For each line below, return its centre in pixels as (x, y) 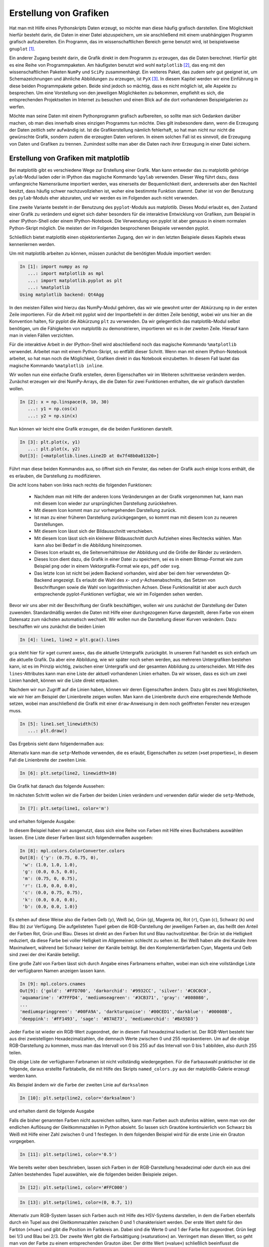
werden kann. (23, 1075)
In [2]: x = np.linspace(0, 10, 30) (65, 402)
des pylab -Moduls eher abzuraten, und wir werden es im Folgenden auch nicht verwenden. (104, 198)
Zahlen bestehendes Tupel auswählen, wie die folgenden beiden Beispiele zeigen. (93, 1174)
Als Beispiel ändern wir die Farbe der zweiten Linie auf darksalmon (79, 1085)
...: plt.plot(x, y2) (54, 449)
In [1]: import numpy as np (54, 266)
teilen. (15, 1052)
